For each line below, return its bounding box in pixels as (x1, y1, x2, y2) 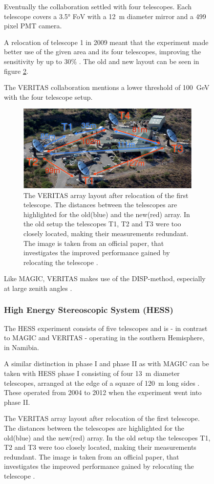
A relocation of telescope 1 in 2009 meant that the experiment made (4, 37, 209, 47)
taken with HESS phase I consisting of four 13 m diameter (4, 368, 180, 378)
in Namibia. (4, 342, 39, 352)
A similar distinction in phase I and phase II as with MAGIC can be (4, 358, 209, 369)
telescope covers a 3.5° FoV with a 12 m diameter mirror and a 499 (4, 11, 206, 21)
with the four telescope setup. (4, 91, 93, 102)
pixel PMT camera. (4, 21, 62, 31)
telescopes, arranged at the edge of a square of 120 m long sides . (4, 377, 200, 388)
